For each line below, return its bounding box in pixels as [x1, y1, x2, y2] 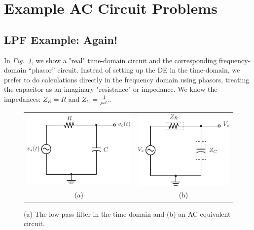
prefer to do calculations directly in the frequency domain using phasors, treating [4, 74, 250, 84]
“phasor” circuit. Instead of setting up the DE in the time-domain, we [28, 65, 240, 75]
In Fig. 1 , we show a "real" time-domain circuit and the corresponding [4, 55, 217, 65]
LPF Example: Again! [4, 32, 118, 47]
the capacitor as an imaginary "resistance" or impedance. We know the [4, 84, 218, 94]
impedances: [4, 93, 41, 104]
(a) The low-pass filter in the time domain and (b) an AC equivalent [24, 208, 231, 219]
